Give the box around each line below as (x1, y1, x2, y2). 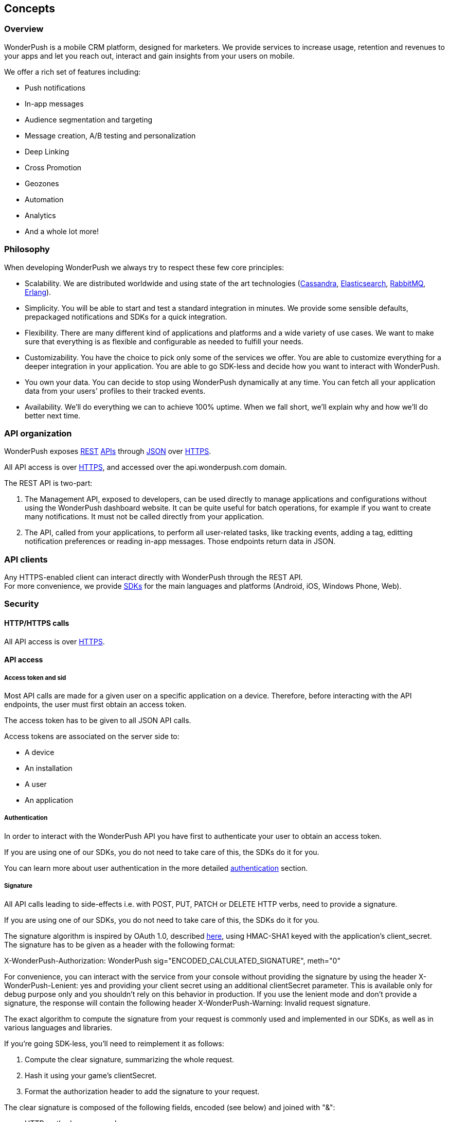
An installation (25, 764, 73, 773)
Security (4, 599, 39, 609)
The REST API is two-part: (4, 479, 93, 488)
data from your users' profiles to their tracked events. (25, 386, 206, 395)
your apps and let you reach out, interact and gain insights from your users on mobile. (4, 51, 295, 60)
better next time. (25, 411, 81, 420)
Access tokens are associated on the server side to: (4, 732, 179, 741)
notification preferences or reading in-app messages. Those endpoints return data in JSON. (25, 537, 336, 546)
